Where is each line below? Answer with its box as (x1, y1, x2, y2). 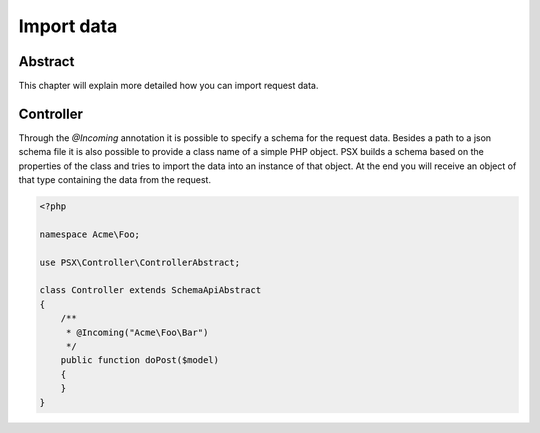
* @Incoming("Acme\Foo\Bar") (65, 326, 209, 338)
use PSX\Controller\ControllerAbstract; (39, 256, 240, 268)
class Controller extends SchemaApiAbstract (39, 285, 262, 296)
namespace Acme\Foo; (39, 228, 140, 240)
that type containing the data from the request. (18, 174, 212, 186)
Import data (18, 15, 118, 37)
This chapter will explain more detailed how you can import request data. (18, 80, 319, 92)
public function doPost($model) (60, 355, 220, 366)
